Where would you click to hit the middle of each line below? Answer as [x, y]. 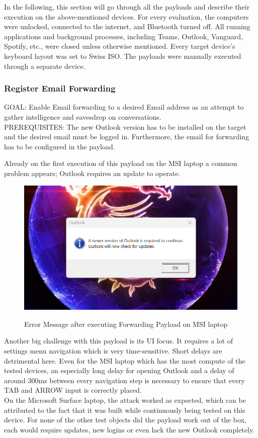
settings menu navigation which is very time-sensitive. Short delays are [113, 351]
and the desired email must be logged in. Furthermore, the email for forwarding [127, 137]
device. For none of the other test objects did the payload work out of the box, [125, 420]
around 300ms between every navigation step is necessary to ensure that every [124, 380]
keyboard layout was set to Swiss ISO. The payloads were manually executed [123, 56]
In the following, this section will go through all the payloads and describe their [127, 7]
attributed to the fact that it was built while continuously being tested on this [125, 410]
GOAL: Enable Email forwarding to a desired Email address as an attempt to [124, 107]
